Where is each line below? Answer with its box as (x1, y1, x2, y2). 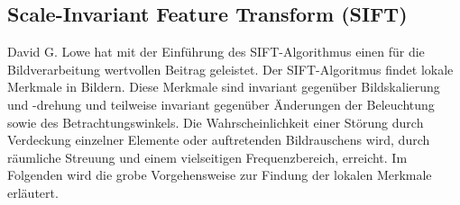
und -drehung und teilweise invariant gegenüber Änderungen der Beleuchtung (7, 94, 435, 113)
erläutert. (7, 183, 59, 201)
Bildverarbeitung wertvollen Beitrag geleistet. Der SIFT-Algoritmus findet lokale (7, 59, 454, 78)
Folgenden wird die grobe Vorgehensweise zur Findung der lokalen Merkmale (7, 165, 432, 184)
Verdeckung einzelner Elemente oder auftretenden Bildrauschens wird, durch (7, 130, 430, 149)
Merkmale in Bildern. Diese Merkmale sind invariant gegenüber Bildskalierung (7, 77, 440, 96)
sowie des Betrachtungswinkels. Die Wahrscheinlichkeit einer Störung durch (7, 112, 424, 131)
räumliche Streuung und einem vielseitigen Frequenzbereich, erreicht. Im (7, 147, 408, 166)
